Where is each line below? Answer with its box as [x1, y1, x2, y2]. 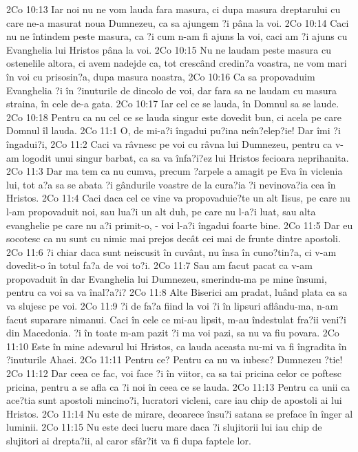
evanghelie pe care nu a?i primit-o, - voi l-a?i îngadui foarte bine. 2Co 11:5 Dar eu [6, 217, 353, 232]
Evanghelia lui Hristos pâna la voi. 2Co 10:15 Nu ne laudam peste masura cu [6, 42, 331, 56]
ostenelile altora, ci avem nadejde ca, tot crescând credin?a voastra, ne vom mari [6, 56, 347, 70]
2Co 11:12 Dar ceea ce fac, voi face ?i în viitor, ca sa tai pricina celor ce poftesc [6, 366, 341, 380]
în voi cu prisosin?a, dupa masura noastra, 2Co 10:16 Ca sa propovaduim [6, 69, 315, 83]
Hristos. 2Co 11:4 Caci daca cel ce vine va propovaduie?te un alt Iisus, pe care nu [6, 191, 350, 205]
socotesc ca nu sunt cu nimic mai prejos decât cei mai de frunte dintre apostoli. [6, 231, 341, 246]
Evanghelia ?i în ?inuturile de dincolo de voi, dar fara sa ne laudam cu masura [6, 83, 337, 97]
